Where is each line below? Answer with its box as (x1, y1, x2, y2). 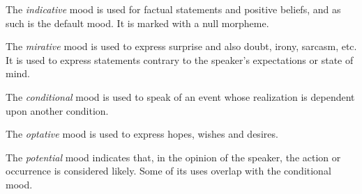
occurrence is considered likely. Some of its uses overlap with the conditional (6, 163, 331, 178)
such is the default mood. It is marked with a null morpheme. (6, 15, 269, 30)
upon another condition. (6, 103, 109, 118)
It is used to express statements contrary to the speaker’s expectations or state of (6, 52, 354, 67)
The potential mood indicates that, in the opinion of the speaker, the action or (6, 149, 341, 164)
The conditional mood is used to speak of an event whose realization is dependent (6, 89, 355, 104)
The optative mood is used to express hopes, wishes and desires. (6, 127, 278, 141)
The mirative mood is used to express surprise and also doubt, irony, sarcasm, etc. (6, 39, 357, 54)
